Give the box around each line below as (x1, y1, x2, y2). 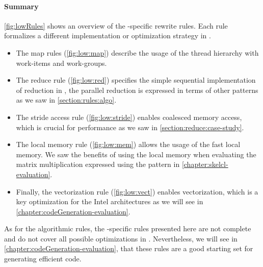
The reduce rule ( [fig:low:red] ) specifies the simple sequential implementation (16, 75, 256, 85)
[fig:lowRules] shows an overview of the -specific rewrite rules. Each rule (4, 20, 228, 31)
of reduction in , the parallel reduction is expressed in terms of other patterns (16, 84, 258, 95)
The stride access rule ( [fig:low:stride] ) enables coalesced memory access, (16, 111, 242, 122)
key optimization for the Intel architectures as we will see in (16, 196, 203, 207)
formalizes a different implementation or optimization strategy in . (4, 30, 211, 41)
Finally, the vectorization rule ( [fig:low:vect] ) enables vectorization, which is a (16, 186, 258, 197)
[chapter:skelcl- (181, 159, 228, 169)
